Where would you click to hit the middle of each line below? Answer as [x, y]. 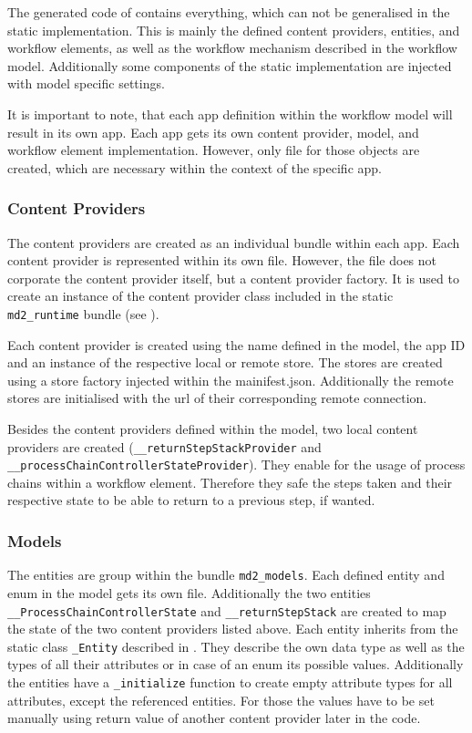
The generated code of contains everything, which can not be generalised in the [229, 12]
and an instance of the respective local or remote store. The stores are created [225, 362]
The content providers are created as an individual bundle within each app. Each [234, 242]
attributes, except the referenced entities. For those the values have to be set [221, 700]
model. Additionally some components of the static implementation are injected [230, 65]
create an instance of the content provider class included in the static [200, 296]
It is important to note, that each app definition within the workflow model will [230, 114]
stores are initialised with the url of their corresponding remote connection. [217, 398]
